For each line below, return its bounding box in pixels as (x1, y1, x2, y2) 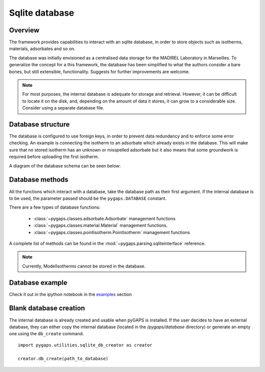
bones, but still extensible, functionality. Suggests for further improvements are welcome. (9, 69, 190, 75)
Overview (9, 26, 40, 34)
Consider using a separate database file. (22, 105, 105, 111)
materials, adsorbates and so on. (9, 46, 76, 52)
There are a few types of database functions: (9, 204, 101, 211)
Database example (9, 278, 68, 287)
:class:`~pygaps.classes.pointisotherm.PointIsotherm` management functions (33, 229, 190, 235)
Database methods (9, 176, 69, 184)
